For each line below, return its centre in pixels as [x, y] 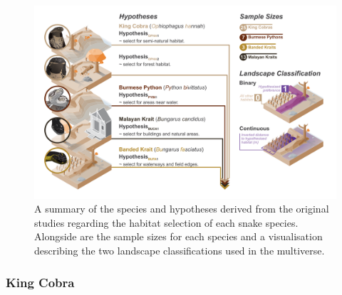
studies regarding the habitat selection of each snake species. [166, 222]
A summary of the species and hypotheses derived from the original [182, 209]
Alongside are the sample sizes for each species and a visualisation [178, 236]
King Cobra [40, 282]
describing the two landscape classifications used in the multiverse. [180, 250]
